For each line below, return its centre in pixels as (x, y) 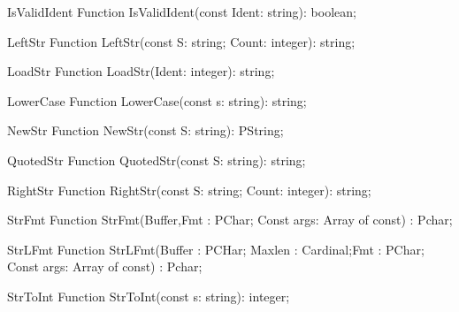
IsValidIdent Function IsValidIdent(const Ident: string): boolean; (182, 11)
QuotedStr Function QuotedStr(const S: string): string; (157, 160)
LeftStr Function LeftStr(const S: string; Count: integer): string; (181, 41)
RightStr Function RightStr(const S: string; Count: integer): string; (189, 190)
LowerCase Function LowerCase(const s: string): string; (157, 100)
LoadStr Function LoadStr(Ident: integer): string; (141, 71)
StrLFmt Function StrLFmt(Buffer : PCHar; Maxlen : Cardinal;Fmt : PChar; (216, 249)
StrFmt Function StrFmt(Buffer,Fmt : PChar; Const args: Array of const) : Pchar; (230, 220)
